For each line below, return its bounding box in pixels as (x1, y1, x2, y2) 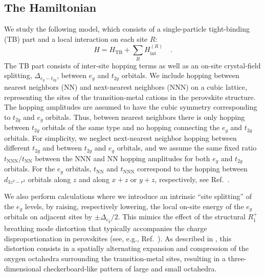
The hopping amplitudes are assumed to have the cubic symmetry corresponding (4, 102, 257, 112)
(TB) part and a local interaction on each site (4, 33, 148, 44)
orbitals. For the (4, 163, 55, 174)
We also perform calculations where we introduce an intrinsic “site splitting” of (4, 191, 252, 202)
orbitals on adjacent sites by (4, 211, 93, 222)
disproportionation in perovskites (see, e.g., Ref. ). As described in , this (4, 233, 232, 243)
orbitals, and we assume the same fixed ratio (117, 142, 257, 153)
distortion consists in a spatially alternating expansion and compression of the (4, 243, 249, 254)
